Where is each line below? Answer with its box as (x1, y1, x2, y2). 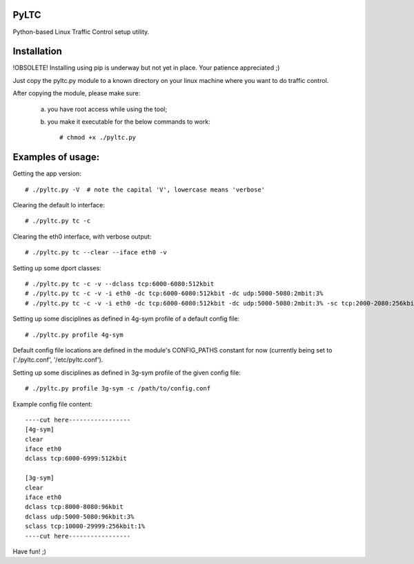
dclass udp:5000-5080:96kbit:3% (25, 512, 135, 520)
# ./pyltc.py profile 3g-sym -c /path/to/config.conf (25, 384, 210, 393)
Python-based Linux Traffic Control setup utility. (12, 28, 150, 36)
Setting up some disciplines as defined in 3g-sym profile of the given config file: (12, 368, 241, 377)
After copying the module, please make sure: (12, 89, 141, 97)
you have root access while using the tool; (47, 104, 168, 113)
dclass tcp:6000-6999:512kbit (25, 455, 128, 462)
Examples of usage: (12, 151, 100, 163)
